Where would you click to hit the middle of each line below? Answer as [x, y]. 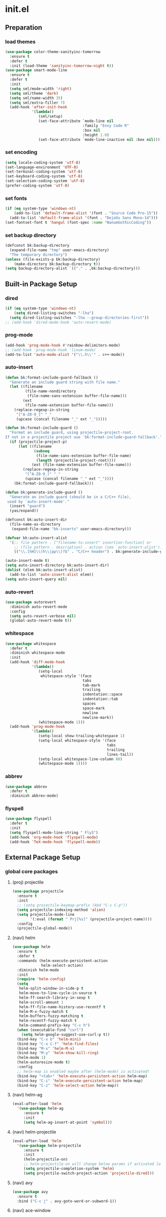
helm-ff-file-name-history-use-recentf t [62, 1007]
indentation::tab [100, 699]
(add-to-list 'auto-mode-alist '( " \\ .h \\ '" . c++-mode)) [65, 354]
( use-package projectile [38, 891]
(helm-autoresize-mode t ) [43, 1062]
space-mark [94, 708]
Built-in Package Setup [41, 284]
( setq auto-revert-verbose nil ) [43, 616]
